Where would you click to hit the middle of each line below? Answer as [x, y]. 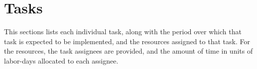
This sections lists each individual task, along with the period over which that [123, 32]
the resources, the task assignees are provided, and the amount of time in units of [128, 51]
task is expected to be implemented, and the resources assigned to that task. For [127, 41]
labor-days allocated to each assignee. [61, 60]
